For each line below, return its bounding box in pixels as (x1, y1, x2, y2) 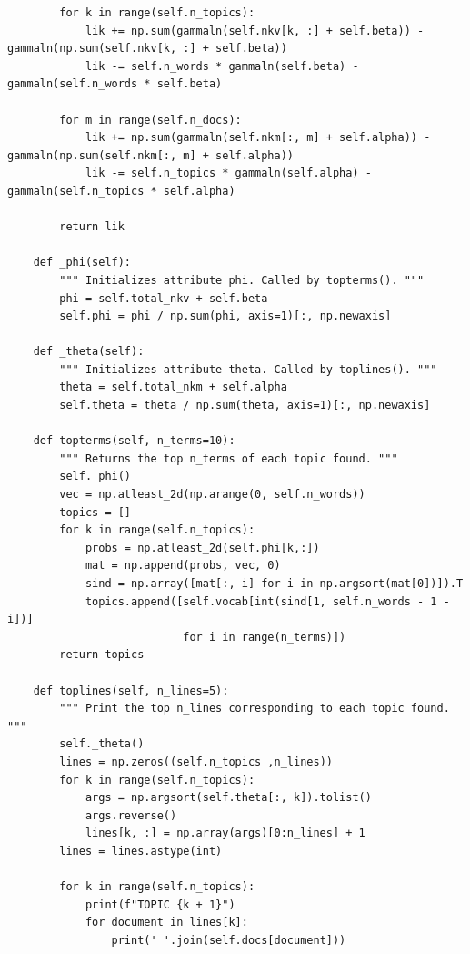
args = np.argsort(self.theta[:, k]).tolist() (85, 791, 372, 805)
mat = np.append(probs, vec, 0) (85, 559, 281, 573)
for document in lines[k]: (85, 916, 248, 929)
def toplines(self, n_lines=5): (33, 684, 229, 697)
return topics (59, 648, 145, 662)
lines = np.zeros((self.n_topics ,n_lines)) (59, 755, 333, 768)
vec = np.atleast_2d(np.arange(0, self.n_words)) (59, 488, 365, 502)
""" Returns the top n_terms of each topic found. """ (59, 452, 398, 465)
